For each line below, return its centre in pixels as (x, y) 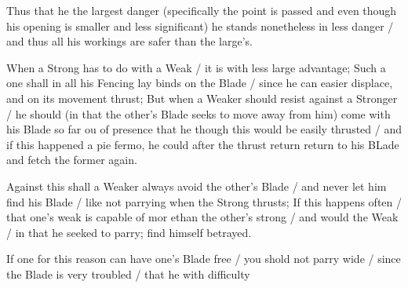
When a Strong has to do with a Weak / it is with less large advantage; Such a (196, 67)
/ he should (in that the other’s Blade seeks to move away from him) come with (199, 113)
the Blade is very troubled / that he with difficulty (128, 273)
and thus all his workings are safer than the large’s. (129, 41)
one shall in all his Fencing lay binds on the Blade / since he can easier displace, (200, 83)
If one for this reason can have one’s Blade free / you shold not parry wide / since (204, 259)
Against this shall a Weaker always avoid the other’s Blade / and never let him (197, 186)
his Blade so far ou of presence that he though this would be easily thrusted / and (204, 129)
